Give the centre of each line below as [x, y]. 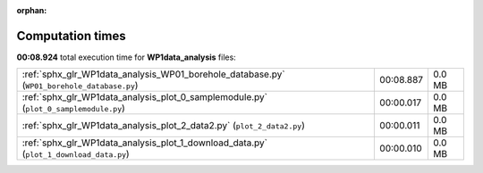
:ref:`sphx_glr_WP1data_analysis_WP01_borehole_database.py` [153, 74]
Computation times [71, 36]
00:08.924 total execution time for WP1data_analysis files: [126, 57]
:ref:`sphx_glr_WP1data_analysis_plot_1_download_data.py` [145, 143]
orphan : [32, 10]
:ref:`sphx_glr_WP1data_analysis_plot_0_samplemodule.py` [145, 97]
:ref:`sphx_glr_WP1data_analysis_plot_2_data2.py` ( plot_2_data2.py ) [164, 126]
